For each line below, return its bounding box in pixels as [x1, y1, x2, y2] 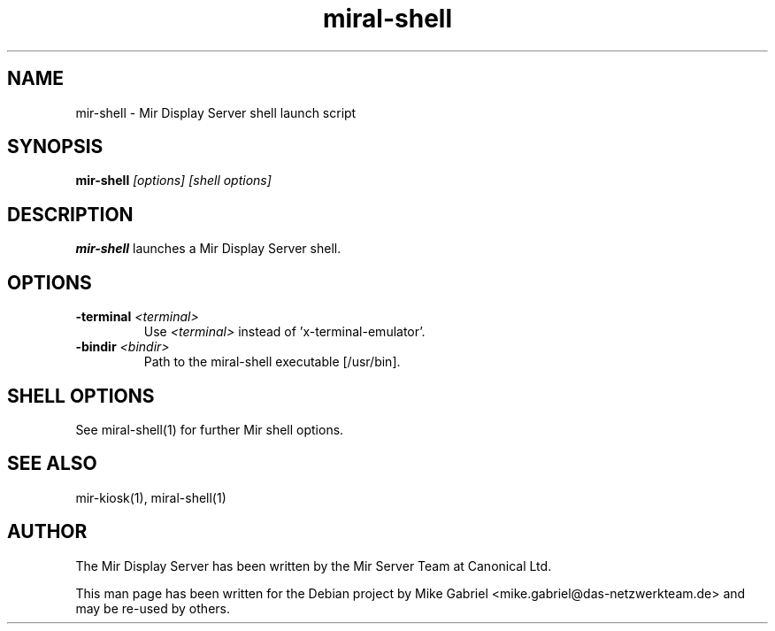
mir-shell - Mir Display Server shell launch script [75, 104, 357, 120]
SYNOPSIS [7, 135, 104, 158]
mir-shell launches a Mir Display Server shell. [75, 241, 341, 257]
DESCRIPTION [7, 203, 134, 226]
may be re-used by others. [75, 600, 230, 616]
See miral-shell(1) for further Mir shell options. [75, 421, 344, 437]
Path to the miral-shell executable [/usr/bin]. [143, 354, 401, 370]
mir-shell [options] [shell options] [75, 173, 272, 189]
